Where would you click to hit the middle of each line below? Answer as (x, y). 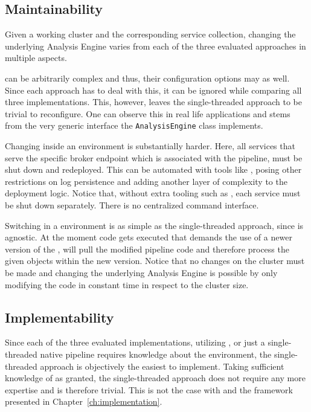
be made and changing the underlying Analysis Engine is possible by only (141, 272)
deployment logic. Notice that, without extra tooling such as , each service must (153, 193)
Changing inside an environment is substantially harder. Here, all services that (150, 146)
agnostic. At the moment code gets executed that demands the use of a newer (149, 237)
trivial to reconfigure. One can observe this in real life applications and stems (148, 113)
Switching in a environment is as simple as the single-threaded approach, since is (154, 225)
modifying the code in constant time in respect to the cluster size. (127, 284)
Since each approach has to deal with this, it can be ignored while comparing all (153, 90)
